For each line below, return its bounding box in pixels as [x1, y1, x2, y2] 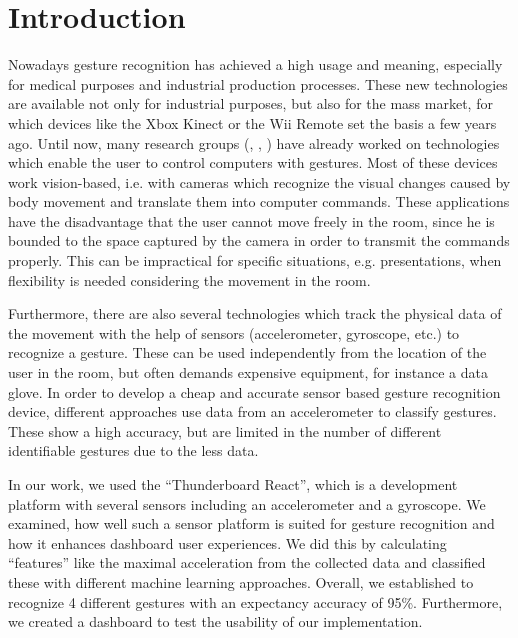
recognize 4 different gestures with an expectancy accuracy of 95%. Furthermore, [8, 591, 503, 612]
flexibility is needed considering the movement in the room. [8, 269, 371, 290]
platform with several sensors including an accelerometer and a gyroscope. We [8, 493, 486, 514]
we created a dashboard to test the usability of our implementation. [8, 611, 423, 632]
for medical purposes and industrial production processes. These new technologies [8, 73, 508, 94]
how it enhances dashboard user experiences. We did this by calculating [8, 532, 447, 553]
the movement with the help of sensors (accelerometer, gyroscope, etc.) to [8, 322, 460, 343]
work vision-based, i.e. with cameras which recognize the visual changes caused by [8, 171, 511, 192]
